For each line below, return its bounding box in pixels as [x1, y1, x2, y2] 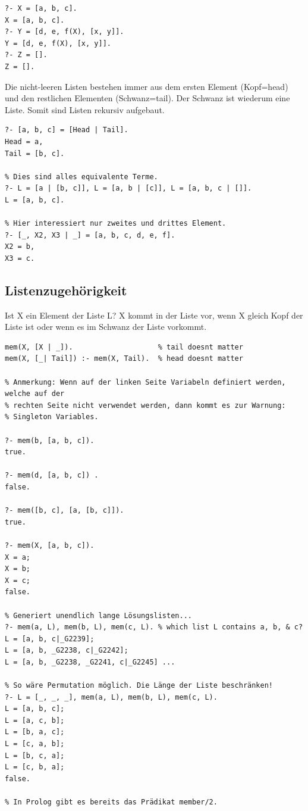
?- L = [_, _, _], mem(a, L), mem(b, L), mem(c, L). [5, 693, 218, 701]
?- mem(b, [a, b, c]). [5, 436, 95, 445]
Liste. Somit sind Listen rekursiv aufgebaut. [5, 103, 165, 116]
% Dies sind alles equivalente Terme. [5, 172, 158, 181]
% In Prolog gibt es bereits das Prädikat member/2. [5, 798, 218, 807]
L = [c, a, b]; [5, 740, 65, 748]
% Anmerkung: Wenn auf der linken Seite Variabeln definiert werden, [5, 378, 286, 386]
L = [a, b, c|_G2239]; [5, 634, 95, 643]
